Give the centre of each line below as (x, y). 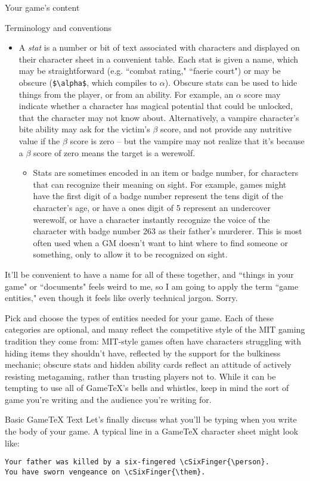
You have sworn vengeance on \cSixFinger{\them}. (105, 472)
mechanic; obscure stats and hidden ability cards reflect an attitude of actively (148, 364)
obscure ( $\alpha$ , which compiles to (88, 82)
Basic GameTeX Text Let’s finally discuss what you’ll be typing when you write (151, 419)
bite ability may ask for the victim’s (84, 129)
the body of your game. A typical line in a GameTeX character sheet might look (152, 431)
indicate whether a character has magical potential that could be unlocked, (156, 106)
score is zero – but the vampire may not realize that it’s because (187, 141)
